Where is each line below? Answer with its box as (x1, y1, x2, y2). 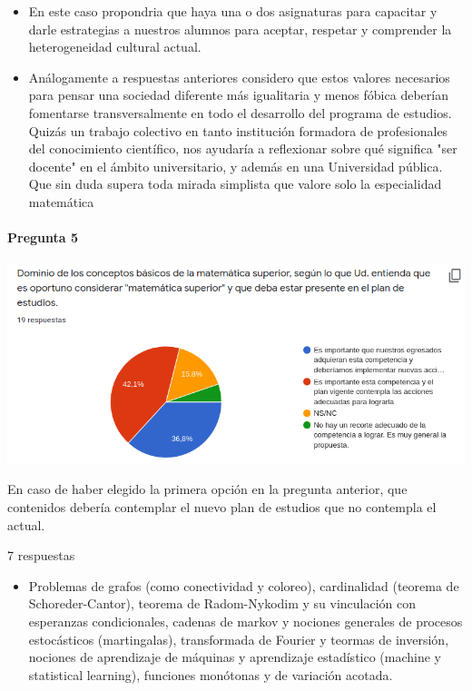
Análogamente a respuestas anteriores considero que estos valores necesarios (28, 67, 450, 86)
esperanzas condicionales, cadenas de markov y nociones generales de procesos (28, 611, 463, 630)
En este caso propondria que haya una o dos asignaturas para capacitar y (28, 2, 438, 20)
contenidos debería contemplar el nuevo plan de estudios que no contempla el (7, 497, 437, 516)
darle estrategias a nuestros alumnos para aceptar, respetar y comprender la (28, 19, 452, 38)
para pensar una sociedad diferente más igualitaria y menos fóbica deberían (28, 85, 448, 104)
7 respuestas (7, 546, 75, 565)
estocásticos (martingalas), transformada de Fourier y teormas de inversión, (28, 629, 449, 648)
